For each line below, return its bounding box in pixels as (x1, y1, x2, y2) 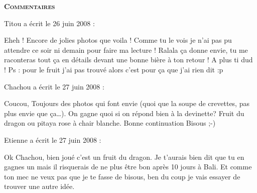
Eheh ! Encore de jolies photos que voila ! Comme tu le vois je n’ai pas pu (4, 35, 232, 45)
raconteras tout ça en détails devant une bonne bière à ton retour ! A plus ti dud (4, 54, 253, 65)
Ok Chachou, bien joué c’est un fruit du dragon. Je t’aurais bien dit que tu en (4, 151, 244, 162)
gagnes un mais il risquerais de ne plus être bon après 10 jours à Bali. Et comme (4, 161, 252, 172)
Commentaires (4, 1, 55, 11)
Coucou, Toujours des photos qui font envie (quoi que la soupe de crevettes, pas (4, 98, 249, 109)
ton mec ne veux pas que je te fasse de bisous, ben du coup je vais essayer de (4, 171, 240, 181)
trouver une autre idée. (4, 181, 75, 191)
